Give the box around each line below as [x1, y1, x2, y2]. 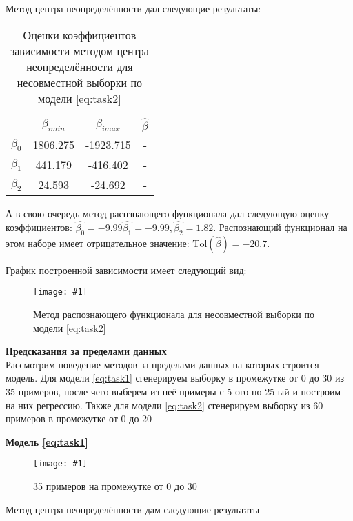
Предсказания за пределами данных [6, 344, 167, 358]
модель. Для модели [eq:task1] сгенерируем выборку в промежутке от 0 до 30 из [6, 371, 344, 385]
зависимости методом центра [10, 42, 149, 59]
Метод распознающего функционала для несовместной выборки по [33, 306, 314, 321]
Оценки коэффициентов [23, 26, 137, 43]
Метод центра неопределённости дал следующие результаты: [6, 1, 261, 15]
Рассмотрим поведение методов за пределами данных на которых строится [6, 357, 319, 371]
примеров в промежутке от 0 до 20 [6, 411, 152, 426]
